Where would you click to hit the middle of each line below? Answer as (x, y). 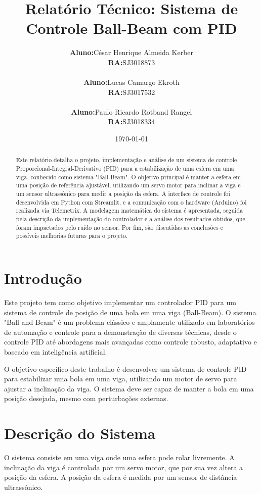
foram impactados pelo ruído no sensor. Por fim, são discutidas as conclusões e (119, 227)
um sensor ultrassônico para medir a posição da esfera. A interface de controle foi (123, 194)
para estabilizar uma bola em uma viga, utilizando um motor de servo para (121, 379)
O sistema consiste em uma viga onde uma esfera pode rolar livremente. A (119, 457)
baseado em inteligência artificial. (56, 351)
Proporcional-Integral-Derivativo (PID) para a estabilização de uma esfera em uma (125, 168)
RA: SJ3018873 (132, 62)
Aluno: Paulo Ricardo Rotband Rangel (132, 111)
